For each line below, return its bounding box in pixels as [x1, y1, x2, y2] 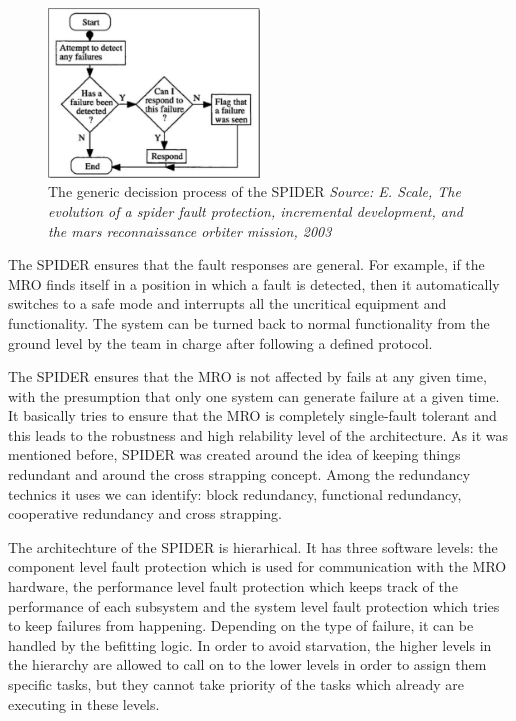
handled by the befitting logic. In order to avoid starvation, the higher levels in [8, 634, 492, 655]
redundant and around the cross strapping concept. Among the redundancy [8, 464, 471, 485]
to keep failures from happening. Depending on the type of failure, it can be [8, 615, 474, 636]
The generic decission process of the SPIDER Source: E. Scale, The [48, 181, 461, 202]
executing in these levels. [8, 693, 160, 714]
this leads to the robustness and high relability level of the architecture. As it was [8, 424, 509, 445]
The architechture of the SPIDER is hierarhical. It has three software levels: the [8, 536, 498, 557]
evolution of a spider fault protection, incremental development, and [48, 200, 463, 221]
